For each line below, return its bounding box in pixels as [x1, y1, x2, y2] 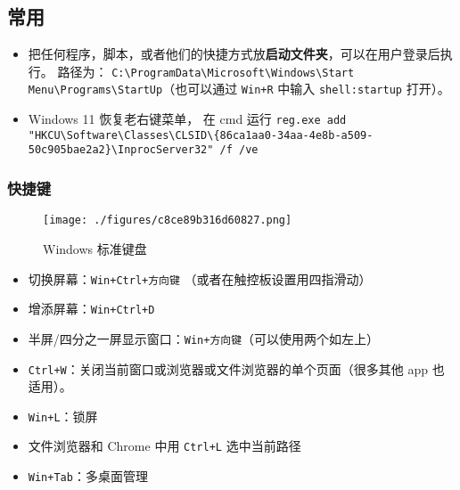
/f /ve [219, 143, 259, 157]
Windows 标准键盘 [43, 239, 147, 257]
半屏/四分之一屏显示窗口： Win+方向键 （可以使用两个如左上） [28, 329, 380, 347]
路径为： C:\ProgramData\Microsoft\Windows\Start [57, 61, 355, 80]
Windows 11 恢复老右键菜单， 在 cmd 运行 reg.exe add [28, 110, 347, 128]
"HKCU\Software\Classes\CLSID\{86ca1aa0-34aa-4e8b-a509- [28, 128, 374, 142]
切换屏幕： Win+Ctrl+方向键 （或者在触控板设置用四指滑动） [28, 269, 372, 288]
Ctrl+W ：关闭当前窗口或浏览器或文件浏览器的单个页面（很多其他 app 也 [28, 359, 445, 378]
